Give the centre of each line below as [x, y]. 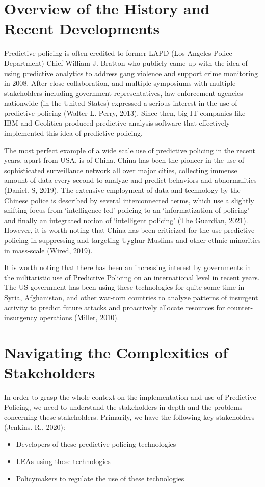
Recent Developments [82, 28]
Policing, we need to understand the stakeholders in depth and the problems [123, 407]
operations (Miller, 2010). [79, 317]
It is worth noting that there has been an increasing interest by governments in [128, 267]
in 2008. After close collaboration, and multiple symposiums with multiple [120, 83]
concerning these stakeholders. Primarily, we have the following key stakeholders [129, 417]
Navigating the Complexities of [116, 352]
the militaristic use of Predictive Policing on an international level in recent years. [132, 277]
